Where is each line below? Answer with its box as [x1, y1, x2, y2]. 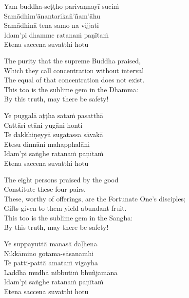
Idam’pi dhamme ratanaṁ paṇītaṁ [4, 29, 109, 40]
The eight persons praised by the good [4, 174, 119, 184]
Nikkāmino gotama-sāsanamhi [4, 248, 94, 258]
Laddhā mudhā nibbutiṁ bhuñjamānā [4, 267, 118, 277]
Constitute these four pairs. [4, 184, 86, 194]
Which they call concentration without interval [4, 65, 144, 75]
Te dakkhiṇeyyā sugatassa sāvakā [4, 129, 103, 139]
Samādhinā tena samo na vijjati [4, 20, 99, 30]
